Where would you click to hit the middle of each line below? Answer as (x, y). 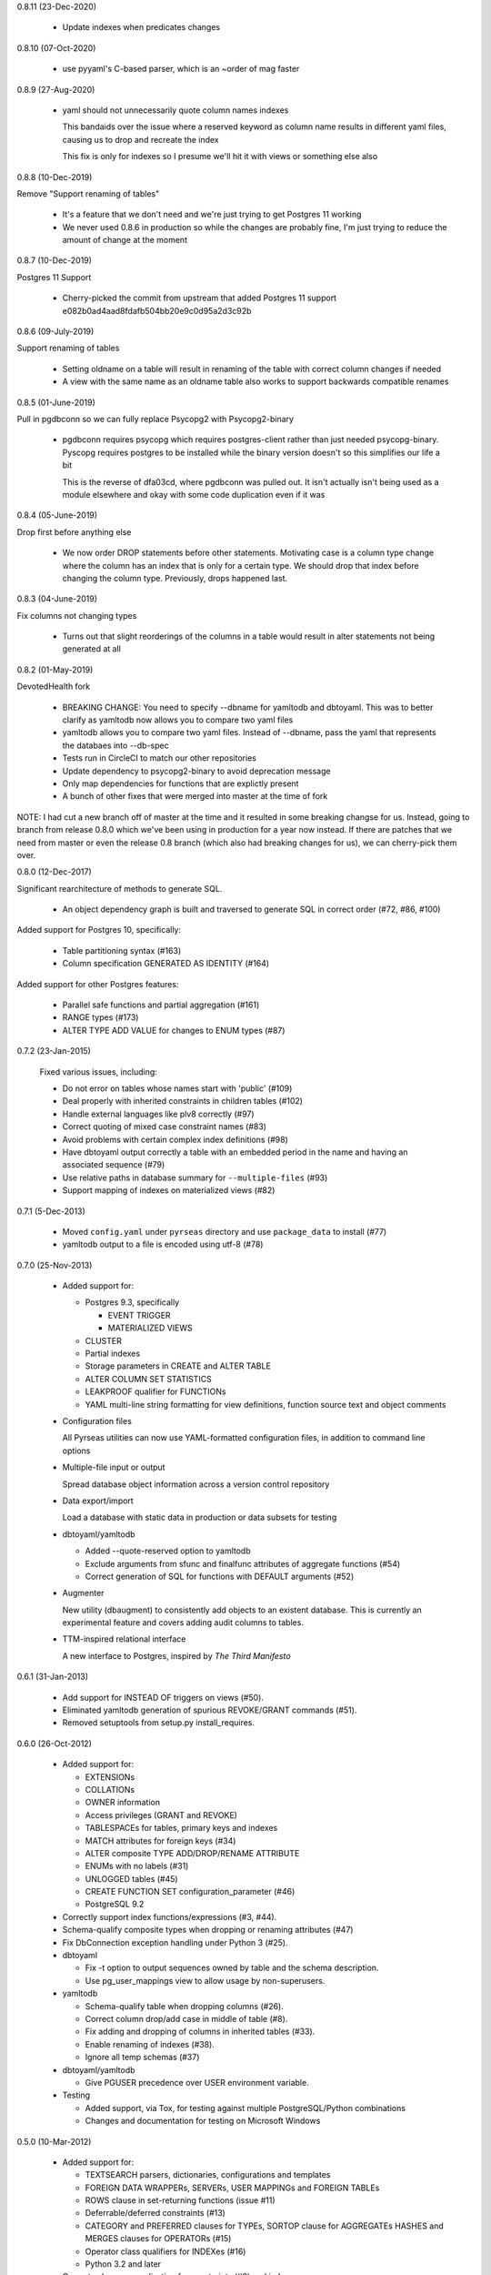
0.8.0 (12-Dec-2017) (55, 872)
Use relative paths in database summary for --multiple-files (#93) (195, 1178)
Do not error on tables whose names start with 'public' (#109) (177, 1088)
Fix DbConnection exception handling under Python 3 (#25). (175, 1942)
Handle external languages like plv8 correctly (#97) (158, 1114)
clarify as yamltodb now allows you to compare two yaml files (178, 720)
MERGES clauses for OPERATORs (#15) (158, 2239)
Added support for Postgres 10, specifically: (99, 930)
